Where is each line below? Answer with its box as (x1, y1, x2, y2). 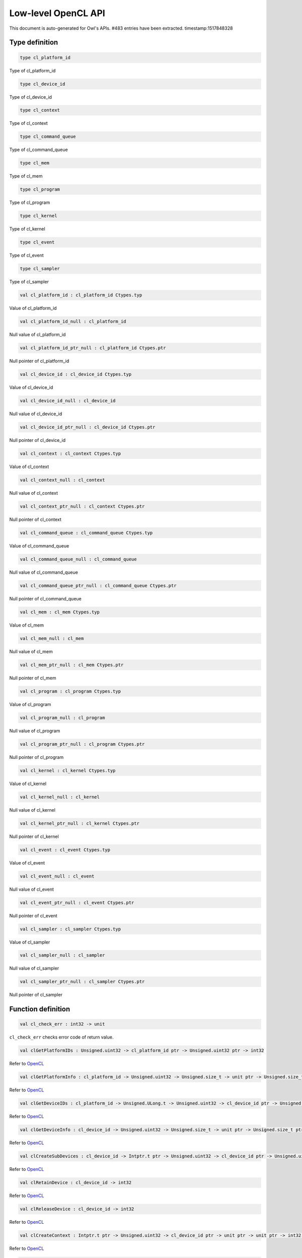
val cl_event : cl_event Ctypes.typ (20, 847, 111, 852)
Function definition (9, 1005, 70, 1013)
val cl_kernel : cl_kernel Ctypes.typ (20, 767, 116, 773)
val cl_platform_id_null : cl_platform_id (20, 319, 126, 325)
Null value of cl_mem (9, 648, 53, 654)
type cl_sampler (20, 266, 60, 272)
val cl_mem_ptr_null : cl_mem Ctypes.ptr (20, 662, 124, 668)
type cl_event (20, 240, 55, 245)
